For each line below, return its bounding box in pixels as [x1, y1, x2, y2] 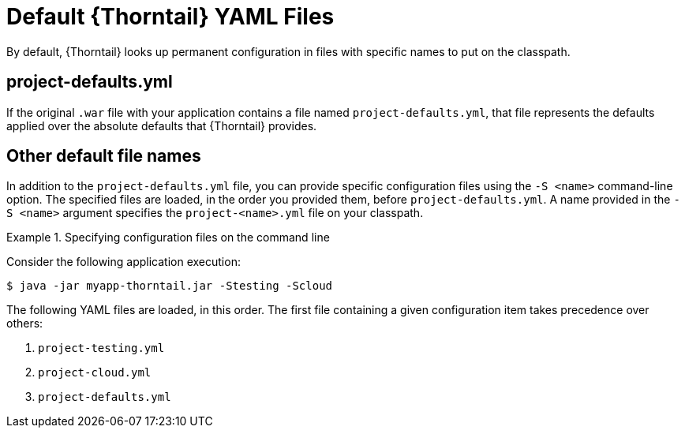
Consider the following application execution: [6, 255, 241, 269]
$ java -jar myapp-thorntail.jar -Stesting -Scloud [6, 279, 333, 293]
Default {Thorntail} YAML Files [6, 3, 335, 30]
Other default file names [6, 146, 201, 166]
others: [6, 316, 43, 331]
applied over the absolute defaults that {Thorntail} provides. [6, 118, 317, 133]
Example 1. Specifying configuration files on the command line [6, 230, 330, 245]
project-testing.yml [38, 342, 165, 355]
